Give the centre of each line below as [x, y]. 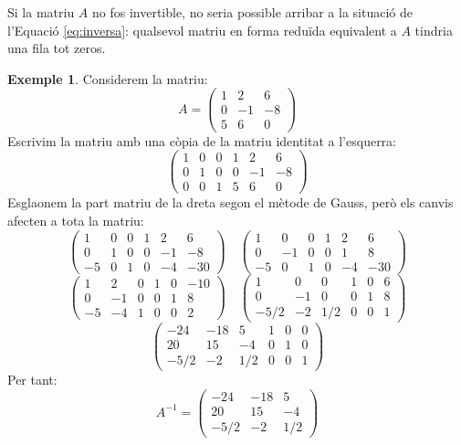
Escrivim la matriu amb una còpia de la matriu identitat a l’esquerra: [202, 140]
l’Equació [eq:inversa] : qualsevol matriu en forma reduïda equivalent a [202, 30]
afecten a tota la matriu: [76, 220]
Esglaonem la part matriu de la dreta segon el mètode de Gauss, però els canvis [230, 202]
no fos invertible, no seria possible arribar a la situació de [252, 12]
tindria [434, 30]
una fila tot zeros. [57, 48]
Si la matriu [41, 12]
